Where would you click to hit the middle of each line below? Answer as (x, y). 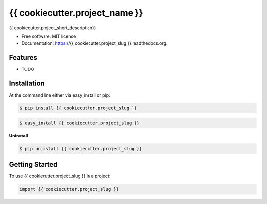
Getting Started (33, 164)
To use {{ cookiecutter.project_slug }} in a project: (60, 176)
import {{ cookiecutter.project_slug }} (69, 189)
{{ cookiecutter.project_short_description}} (53, 28)
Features (23, 57)
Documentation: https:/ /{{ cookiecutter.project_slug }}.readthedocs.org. (94, 43)
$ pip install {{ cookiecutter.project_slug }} (78, 108)
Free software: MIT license (49, 36)
